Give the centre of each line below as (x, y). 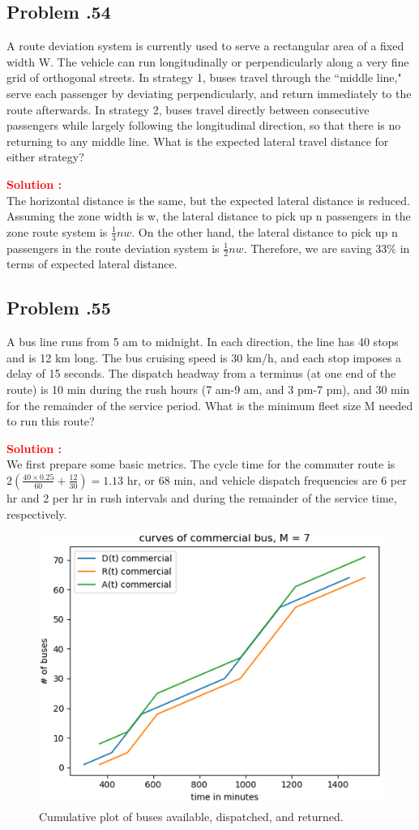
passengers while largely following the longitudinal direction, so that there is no (204, 125)
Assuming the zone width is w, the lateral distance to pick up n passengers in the (209, 216)
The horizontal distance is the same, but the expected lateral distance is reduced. (208, 200)
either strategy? (45, 157)
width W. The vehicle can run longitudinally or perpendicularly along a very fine (208, 61)
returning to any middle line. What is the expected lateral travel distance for (198, 141)
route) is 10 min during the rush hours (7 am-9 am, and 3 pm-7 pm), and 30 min (208, 389)
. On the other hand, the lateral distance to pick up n (265, 231)
